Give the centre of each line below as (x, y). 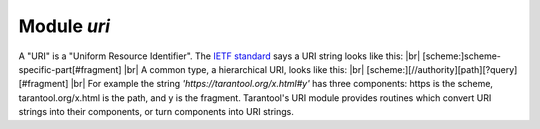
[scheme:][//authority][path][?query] (442, 69)
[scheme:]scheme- (462, 56)
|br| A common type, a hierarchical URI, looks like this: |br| (244, 69)
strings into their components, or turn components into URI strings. (156, 112)
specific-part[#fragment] (70, 69)
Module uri (64, 26)
